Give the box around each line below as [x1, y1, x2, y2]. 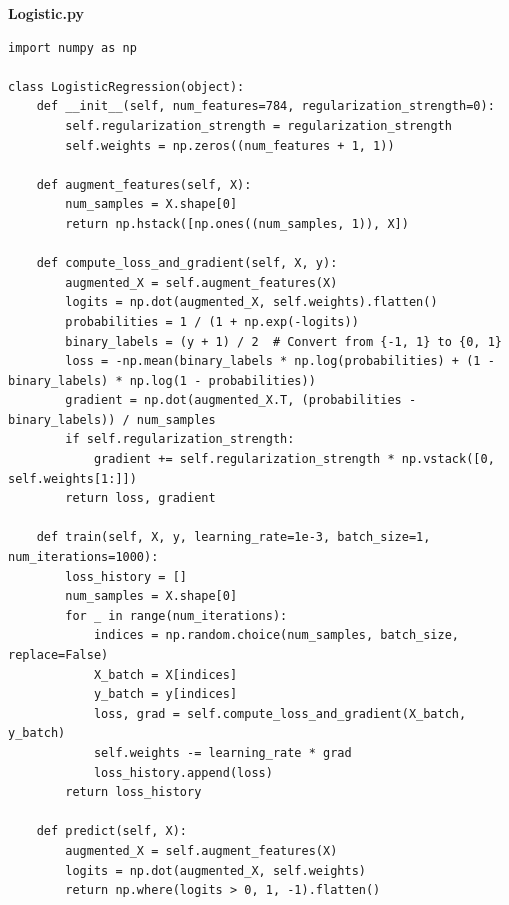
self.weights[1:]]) [8, 471, 137, 486]
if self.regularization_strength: [65, 432, 295, 447]
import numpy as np [8, 40, 137, 55]
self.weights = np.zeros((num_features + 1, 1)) [65, 138, 395, 153]
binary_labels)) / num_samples [8, 412, 216, 427]
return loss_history [65, 785, 202, 800]
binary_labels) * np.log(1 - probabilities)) [8, 373, 316, 388]
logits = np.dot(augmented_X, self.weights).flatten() [65, 295, 438, 310]
